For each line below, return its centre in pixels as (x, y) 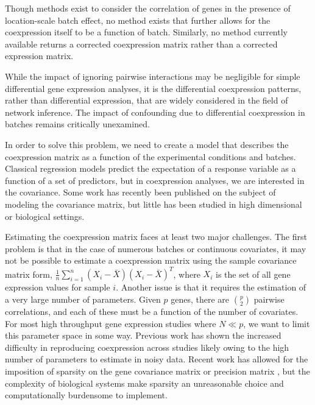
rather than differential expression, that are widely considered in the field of (147, 100)
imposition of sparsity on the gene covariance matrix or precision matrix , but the (157, 371)
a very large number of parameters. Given (83, 299)
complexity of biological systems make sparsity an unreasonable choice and (144, 383)
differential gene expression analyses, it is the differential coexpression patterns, (153, 88)
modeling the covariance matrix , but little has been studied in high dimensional (154, 204)
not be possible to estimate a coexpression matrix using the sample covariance (151, 260)
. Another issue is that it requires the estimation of (211, 287)
